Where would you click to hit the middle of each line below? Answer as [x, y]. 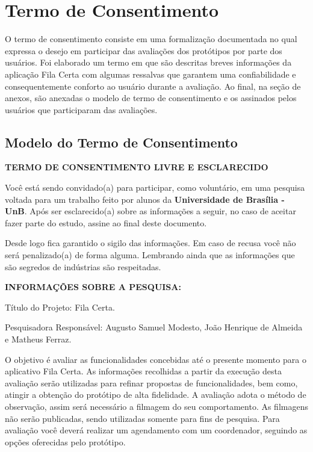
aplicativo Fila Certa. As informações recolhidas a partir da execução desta [143, 371]
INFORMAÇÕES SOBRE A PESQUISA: [93, 287]
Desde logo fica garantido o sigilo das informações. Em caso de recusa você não [150, 243]
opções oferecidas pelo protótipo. [65, 441]
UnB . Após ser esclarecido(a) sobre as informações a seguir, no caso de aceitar [150, 211]
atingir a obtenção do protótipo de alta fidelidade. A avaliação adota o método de [156, 395]
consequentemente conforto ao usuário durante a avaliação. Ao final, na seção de [153, 86]
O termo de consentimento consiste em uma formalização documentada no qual [151, 39]
